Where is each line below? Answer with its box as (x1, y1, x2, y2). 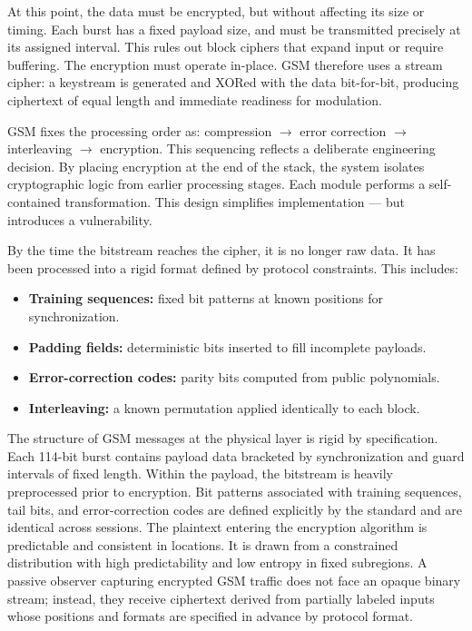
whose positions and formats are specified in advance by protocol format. (7, 606, 413, 626)
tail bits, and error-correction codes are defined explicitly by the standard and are (7, 499, 463, 518)
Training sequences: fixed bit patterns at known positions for (28, 289, 383, 308)
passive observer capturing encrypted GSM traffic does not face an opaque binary (7, 571, 461, 590)
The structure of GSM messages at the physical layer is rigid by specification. (7, 429, 438, 448)
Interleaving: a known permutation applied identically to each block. (28, 398, 420, 417)
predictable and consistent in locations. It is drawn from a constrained (7, 535, 398, 554)
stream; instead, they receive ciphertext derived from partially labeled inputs (7, 588, 435, 607)
